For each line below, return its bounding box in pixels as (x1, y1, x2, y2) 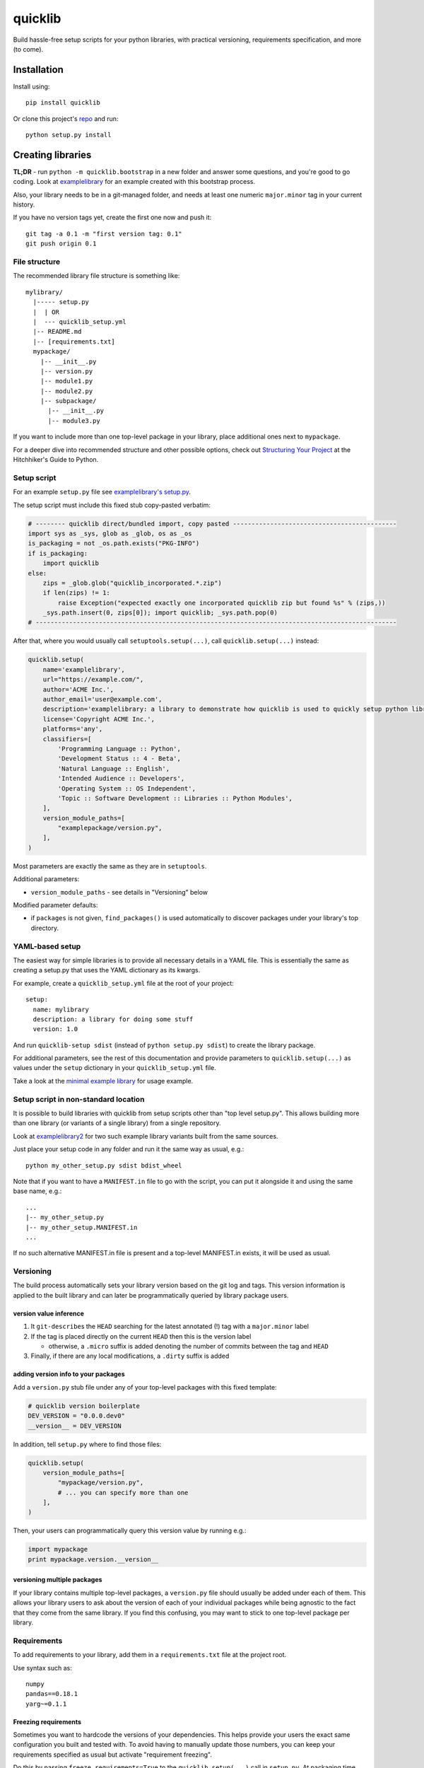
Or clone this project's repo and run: (13, 114, 119, 123)
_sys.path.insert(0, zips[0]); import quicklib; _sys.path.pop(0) (42, 609, 278, 617)
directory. (30, 924, 59, 932)
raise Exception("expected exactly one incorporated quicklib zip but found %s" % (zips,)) (57, 598, 386, 607)
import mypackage (28, 1545, 88, 1554)
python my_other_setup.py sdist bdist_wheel (25, 1161, 183, 1170)
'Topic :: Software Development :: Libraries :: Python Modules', (57, 794, 293, 802)
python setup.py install (25, 131, 112, 139)
